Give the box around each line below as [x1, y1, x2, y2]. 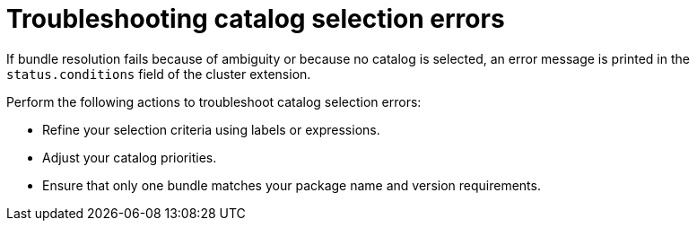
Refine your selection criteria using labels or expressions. [42, 121, 380, 137]
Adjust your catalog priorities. [42, 149, 217, 165]
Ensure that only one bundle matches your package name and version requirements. [42, 177, 541, 193]
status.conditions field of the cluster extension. [6, 66, 311, 82]
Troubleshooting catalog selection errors [6, 4, 505, 34]
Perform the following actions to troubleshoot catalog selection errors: [6, 93, 422, 110]
